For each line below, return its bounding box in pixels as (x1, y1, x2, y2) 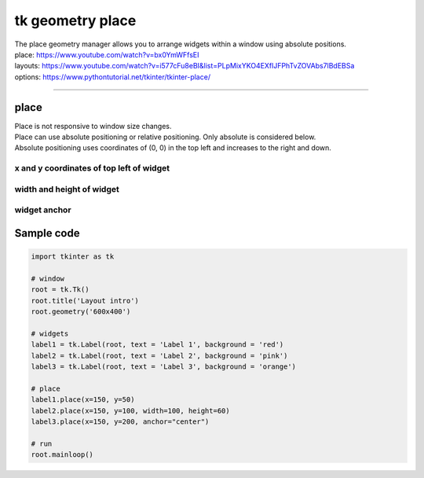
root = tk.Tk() (31, 285, 90, 294)
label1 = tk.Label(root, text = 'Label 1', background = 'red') (31, 340, 284, 349)
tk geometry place (14, 12, 137, 29)
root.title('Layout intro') (31, 296, 139, 305)
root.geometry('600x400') (31, 307, 131, 316)
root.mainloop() (31, 450, 94, 459)
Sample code (14, 226, 80, 240)
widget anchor (14, 204, 71, 215)
